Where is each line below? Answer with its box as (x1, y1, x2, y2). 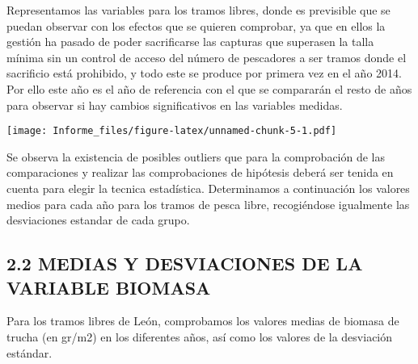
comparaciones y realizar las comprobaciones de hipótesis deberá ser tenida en (6, 164, 394, 181)
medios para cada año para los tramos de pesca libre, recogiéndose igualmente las (6, 195, 410, 212)
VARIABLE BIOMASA (6, 274, 211, 299)
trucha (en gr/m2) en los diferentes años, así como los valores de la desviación (6, 328, 393, 345)
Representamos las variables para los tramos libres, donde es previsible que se (6, 2, 391, 18)
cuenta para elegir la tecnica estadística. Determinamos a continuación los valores (6, 180, 410, 196)
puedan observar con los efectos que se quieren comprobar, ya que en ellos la (6, 17, 386, 34)
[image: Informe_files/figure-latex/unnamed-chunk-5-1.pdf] (6, 125, 337, 137)
